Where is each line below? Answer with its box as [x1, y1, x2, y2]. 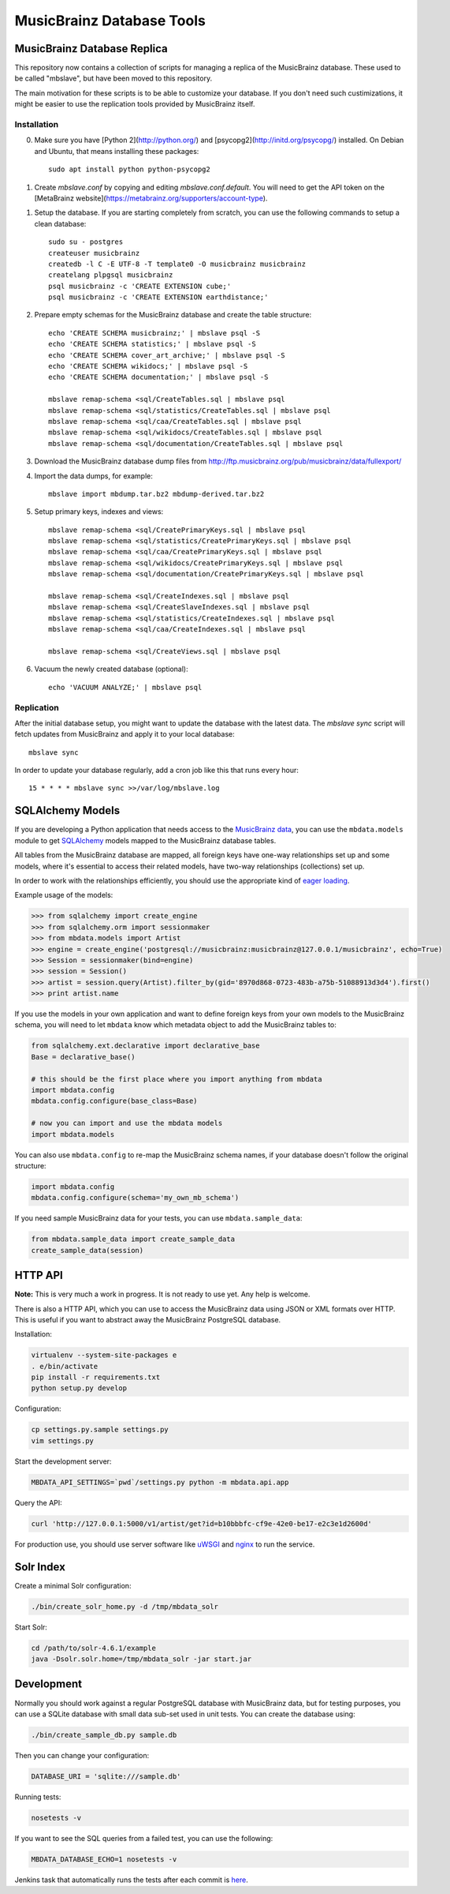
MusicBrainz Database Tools [14, 12, 206, 29]
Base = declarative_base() [31, 1052, 136, 1061]
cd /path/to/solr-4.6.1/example [31, 1643, 157, 1652]
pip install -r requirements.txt [31, 1373, 161, 1382]
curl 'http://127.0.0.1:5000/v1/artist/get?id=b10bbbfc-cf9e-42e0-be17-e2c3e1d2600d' [31, 1519, 372, 1528]
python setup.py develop [31, 1384, 128, 1393]
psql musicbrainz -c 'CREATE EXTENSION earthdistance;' [48, 293, 269, 302]
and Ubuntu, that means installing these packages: [34, 146, 199, 156]
